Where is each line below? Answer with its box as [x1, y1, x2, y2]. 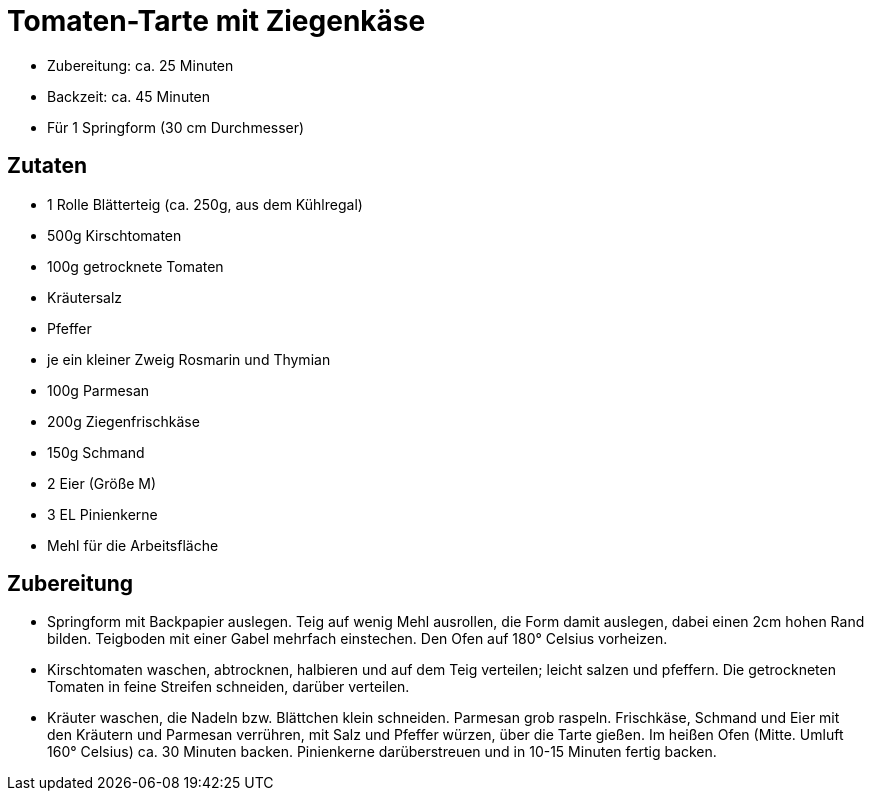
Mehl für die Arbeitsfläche [47, 536, 219, 554]
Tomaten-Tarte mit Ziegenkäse [7, 4, 426, 38]
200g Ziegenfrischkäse [47, 412, 200, 430]
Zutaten [7, 153, 88, 179]
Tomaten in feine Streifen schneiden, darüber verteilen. [47, 678, 410, 696]
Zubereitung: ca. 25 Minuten [47, 56, 234, 74]
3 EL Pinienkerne [47, 505, 158, 523]
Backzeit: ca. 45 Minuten [47, 87, 211, 105]
